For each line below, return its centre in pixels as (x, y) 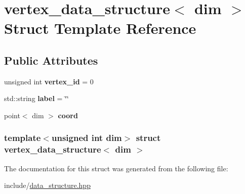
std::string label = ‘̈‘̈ (36, 98)
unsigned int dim (87, 138)
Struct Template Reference (100, 28)
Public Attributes (51, 60)
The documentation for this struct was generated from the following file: (116, 168)
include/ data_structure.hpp (47, 185)
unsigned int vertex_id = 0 (49, 81)
